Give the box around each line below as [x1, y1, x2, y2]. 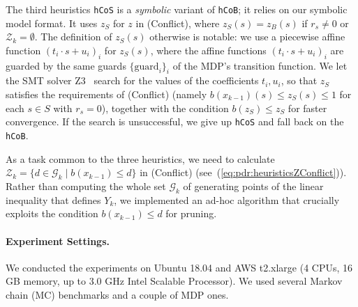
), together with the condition [101, 100, 229, 115]
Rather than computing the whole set [6, 178, 166, 193]
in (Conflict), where [135, 15, 220, 30]
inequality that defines [6, 192, 101, 207]
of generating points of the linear [183, 178, 324, 193]
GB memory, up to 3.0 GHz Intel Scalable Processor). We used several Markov [6, 274, 343, 288]
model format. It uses [6, 15, 98, 30]
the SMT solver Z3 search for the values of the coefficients [6, 73, 259, 88]
